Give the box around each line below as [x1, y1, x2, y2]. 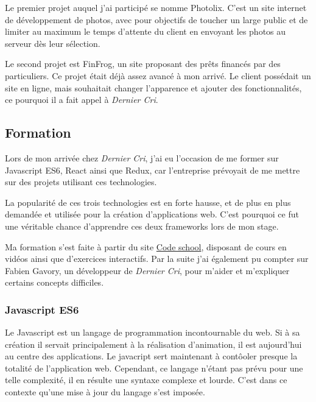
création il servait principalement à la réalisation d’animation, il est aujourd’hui [5, 337, 302, 350]
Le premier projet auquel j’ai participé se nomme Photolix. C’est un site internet [5, 1, 307, 13]
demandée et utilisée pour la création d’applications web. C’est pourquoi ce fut [5, 208, 299, 220]
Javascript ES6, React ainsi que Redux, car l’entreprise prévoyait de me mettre [5, 163, 300, 176]
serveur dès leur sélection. [5, 37, 100, 49]
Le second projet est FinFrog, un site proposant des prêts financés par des [5, 57, 281, 70]
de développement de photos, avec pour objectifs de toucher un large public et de [5, 13, 308, 26]
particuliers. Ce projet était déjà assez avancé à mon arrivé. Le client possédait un [5, 69, 311, 82]
